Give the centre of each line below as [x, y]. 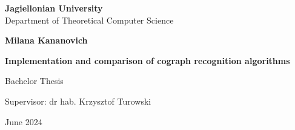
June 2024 [24, 121]
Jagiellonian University [54, 8]
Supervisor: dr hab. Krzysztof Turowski [78, 101]
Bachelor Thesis [34, 81]
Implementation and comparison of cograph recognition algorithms [147, 60]
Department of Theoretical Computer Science [89, 20]
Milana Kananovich [46, 40]
